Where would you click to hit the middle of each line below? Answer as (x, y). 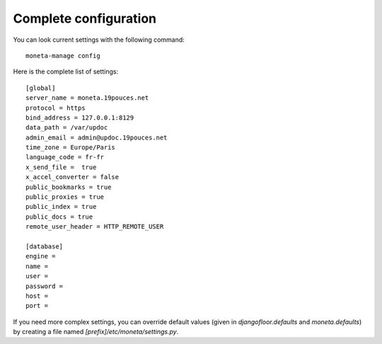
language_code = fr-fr (65, 157)
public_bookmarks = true (69, 187)
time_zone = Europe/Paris (71, 148)
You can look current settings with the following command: (99, 40)
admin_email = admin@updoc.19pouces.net (97, 137)
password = (45, 286)
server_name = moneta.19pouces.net (87, 98)
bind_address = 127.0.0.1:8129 (80, 117)
